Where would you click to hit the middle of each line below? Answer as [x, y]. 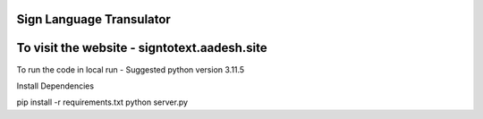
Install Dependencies [55, 86]
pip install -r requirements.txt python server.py [102, 102]
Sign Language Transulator [94, 19]
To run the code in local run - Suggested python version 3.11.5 [131, 69]
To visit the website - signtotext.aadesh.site [142, 48]
